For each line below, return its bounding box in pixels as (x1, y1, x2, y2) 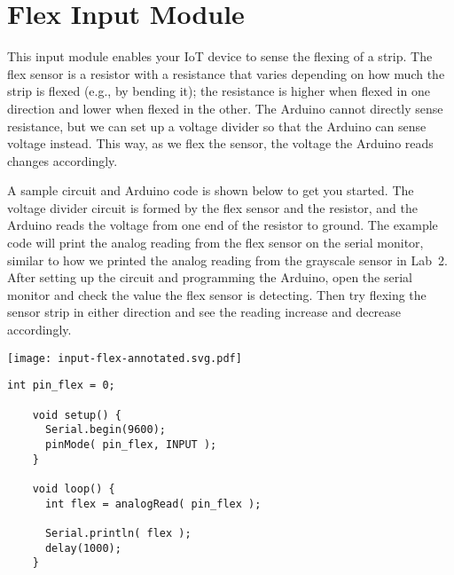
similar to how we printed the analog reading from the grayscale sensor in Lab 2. (7, 250, 448, 269)
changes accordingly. (7, 151, 118, 169)
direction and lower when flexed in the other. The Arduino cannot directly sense (7, 98, 443, 117)
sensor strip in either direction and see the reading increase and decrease (7, 303, 402, 321)
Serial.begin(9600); (44, 423, 166, 437)
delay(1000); (44, 541, 121, 555)
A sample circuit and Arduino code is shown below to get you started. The (7, 181, 414, 200)
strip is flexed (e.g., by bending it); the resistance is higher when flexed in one (7, 82, 430, 100)
